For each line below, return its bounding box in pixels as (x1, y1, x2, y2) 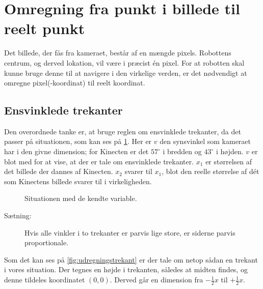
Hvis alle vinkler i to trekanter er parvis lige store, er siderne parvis (24, 227, 235, 238)
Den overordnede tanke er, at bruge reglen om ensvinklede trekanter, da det (4, 126, 241, 136)
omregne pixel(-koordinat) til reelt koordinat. (4, 77, 145, 88)
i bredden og (163, 146, 202, 157)
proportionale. (24, 237, 69, 248)
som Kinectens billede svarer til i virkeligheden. (4, 176, 152, 186)
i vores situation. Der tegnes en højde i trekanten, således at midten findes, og (4, 264, 248, 275)
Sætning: (4, 210, 32, 221)
